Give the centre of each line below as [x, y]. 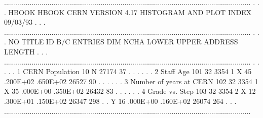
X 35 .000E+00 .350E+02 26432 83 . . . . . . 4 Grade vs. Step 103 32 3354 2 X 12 [130, 91]
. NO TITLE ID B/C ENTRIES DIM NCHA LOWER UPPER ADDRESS [121, 42]
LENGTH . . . [26, 51]
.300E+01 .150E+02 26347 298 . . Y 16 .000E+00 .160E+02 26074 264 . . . [120, 101]
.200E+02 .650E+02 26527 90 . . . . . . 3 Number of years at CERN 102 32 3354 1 [131, 81]
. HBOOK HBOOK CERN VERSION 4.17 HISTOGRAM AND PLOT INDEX [128, 12]
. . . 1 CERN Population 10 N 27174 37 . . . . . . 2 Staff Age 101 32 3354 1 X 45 [128, 71]
